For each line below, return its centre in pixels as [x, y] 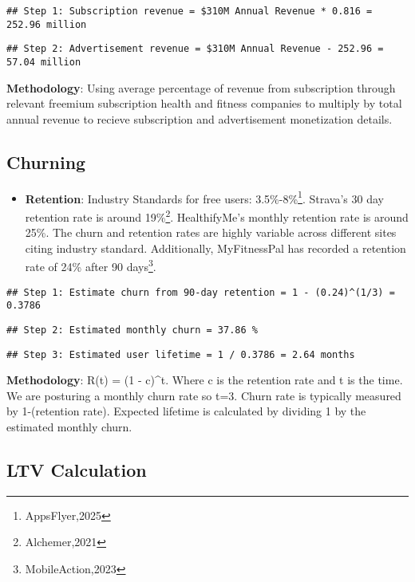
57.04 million [44, 62]
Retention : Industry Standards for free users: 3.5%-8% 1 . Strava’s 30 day [204, 197]
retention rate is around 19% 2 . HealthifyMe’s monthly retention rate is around [217, 215]
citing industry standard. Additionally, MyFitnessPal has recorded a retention [215, 248]
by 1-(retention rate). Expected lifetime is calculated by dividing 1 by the [186, 411]
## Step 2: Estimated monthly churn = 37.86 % [132, 330]
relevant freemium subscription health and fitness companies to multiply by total [204, 103]
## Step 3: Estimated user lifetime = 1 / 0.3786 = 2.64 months [181, 354]
